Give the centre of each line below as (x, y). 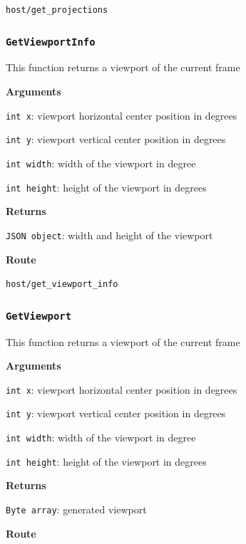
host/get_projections (57, 10)
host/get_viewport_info (62, 284)
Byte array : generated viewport (76, 509)
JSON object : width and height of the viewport (109, 235)
